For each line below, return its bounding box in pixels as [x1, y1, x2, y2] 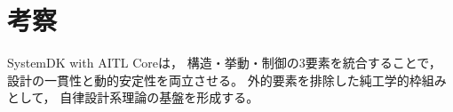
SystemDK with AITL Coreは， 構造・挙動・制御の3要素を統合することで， [7, 53, 441, 72]
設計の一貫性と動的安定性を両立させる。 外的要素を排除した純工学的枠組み [7, 70, 447, 89]
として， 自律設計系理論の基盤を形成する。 [7, 88, 259, 107]
